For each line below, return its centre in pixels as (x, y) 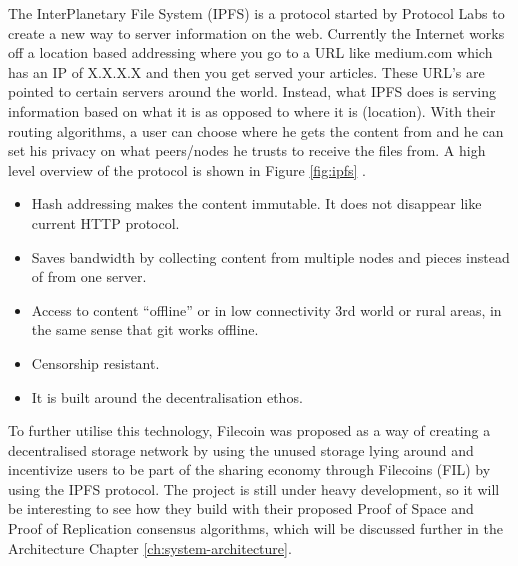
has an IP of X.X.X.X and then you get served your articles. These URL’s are (246, 71)
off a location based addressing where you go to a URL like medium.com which (250, 52)
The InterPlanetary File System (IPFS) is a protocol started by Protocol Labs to (256, 13)
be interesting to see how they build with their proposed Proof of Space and (241, 508)
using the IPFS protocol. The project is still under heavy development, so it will (254, 488)
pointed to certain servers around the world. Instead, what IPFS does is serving (252, 91)
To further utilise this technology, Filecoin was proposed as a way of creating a (249, 430)
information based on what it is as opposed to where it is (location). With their (252, 110)
